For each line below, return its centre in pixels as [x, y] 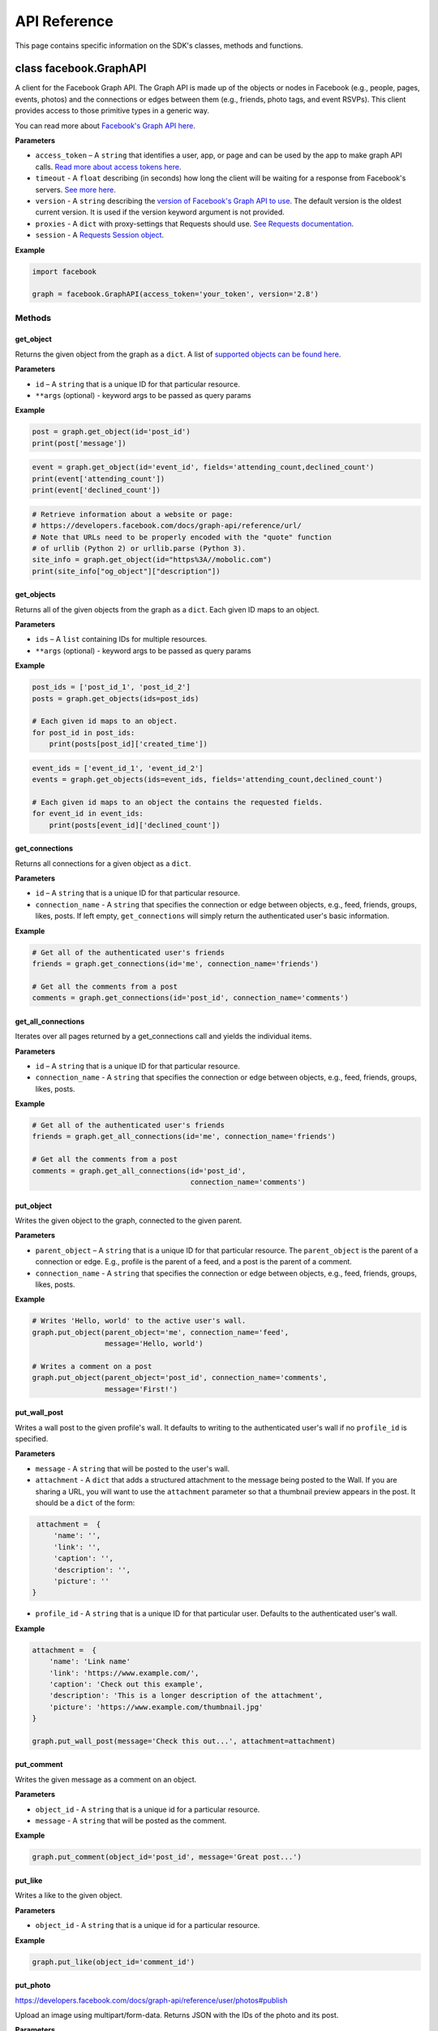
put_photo [33, 1986]
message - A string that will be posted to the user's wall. [133, 1468]
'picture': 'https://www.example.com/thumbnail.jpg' [156, 1707]
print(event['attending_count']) [99, 479]
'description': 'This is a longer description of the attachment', [186, 1695]
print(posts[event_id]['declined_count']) [135, 825]
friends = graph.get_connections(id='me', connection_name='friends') [176, 964]
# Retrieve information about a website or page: [133, 514]
